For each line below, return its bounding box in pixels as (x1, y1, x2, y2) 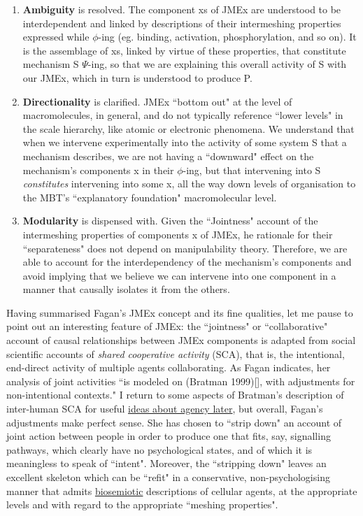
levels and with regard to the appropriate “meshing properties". (6, 497, 278, 512)
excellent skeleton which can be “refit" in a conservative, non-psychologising (6, 470, 330, 484)
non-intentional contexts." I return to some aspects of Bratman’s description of (6, 387, 344, 402)
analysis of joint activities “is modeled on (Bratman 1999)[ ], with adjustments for (6, 373, 355, 388)
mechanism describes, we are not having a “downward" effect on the (22, 148, 314, 163)
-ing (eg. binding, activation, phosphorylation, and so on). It (98, 29, 357, 44)
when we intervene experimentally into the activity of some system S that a (22, 135, 347, 150)
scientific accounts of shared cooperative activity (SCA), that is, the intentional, (6, 346, 345, 361)
